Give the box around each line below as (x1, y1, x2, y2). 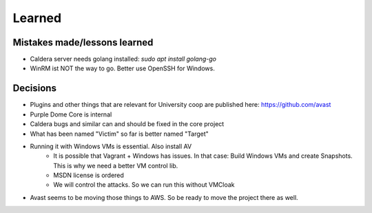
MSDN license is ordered (53, 171, 124, 179)
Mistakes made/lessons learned (12, 37, 154, 48)
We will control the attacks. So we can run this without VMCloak (53, 181, 235, 189)
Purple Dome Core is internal (30, 110, 112, 119)
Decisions (12, 83, 56, 94)
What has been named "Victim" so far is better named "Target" (30, 130, 209, 138)
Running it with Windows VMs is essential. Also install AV (30, 142, 192, 150)
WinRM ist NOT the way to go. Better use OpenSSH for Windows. (30, 64, 215, 72)
